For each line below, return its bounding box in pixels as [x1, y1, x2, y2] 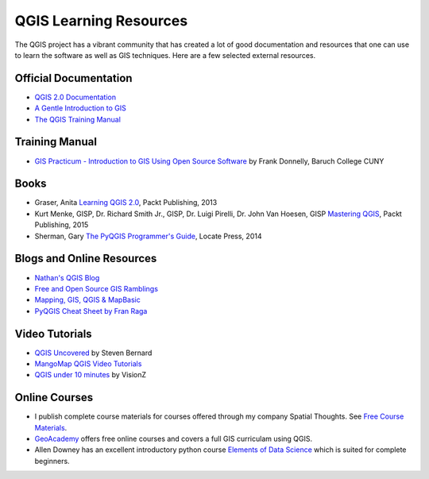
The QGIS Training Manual [34, 114, 121, 124]
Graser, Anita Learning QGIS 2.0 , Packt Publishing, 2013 [34, 198, 218, 207]
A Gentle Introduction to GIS [34, 103, 126, 113]
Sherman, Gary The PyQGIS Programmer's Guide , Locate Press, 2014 [34, 231, 262, 241]
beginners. [34, 456, 71, 465]
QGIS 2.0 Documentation [34, 92, 117, 102]
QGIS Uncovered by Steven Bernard [34, 348, 153, 357]
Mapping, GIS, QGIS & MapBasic [34, 295, 141, 305]
